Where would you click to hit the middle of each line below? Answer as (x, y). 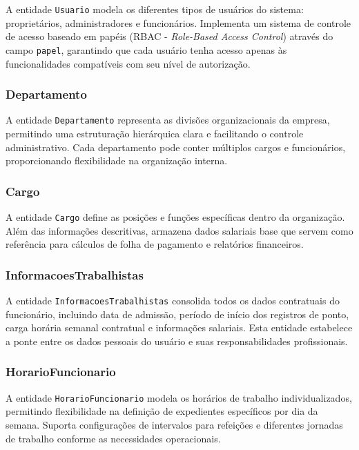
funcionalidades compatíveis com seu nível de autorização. (128, 63)
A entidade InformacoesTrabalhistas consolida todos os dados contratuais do (173, 301)
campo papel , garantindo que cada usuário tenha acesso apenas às (146, 49)
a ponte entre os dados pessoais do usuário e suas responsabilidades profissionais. (177, 341)
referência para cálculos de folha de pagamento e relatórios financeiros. (155, 244)
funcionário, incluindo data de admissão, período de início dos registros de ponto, (177, 314)
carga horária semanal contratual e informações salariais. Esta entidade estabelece (179, 327)
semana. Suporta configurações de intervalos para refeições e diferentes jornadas (174, 424)
